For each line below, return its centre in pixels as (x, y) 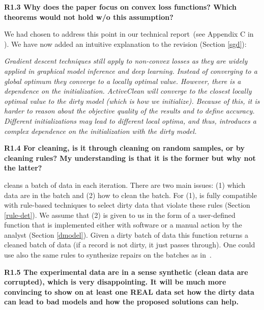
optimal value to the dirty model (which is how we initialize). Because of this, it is (132, 101)
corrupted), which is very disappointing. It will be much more (115, 282)
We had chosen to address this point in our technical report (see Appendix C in (129, 34)
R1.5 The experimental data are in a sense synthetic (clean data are (126, 272)
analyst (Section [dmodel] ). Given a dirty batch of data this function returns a (126, 234)
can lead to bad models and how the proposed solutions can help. (121, 302)
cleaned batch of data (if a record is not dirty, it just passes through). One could (130, 245)
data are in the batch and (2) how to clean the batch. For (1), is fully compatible (130, 195)
